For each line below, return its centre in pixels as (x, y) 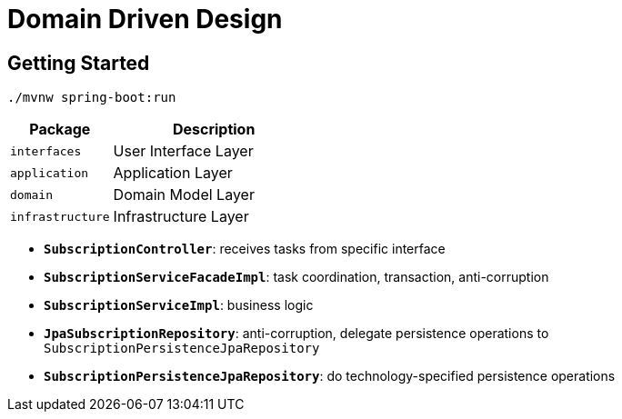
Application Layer (173, 173)
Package (60, 130)
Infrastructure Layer (181, 217)
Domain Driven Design (145, 19)
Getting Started (79, 63)
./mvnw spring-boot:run (92, 98)
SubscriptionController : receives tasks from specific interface (245, 249)
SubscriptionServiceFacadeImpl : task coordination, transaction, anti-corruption (296, 277)
